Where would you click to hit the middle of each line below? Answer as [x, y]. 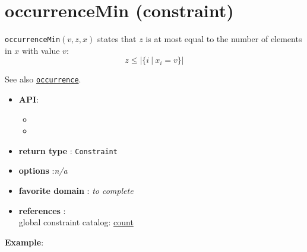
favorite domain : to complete [76, 191]
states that [117, 39]
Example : [24, 242]
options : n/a [43, 170]
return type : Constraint [68, 150]
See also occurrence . [43, 79]
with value [41, 50]
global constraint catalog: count [76, 222]
